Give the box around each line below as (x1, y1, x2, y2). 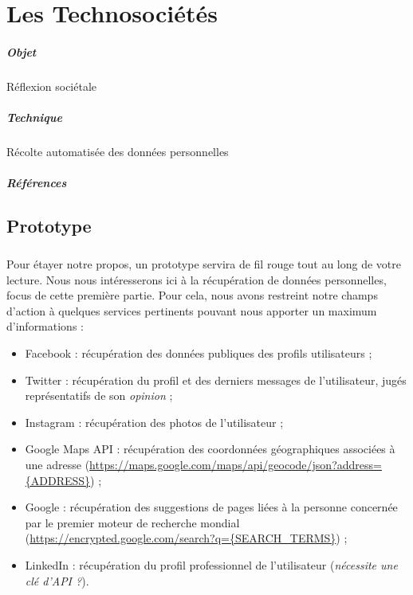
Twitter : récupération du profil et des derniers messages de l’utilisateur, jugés (25, 371, 407, 388)
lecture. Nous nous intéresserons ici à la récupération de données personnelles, (6, 271, 387, 288)
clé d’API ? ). (25, 572, 89, 589)
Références (6, 174, 67, 191)
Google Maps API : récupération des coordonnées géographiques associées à (25, 440, 395, 457)
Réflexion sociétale (6, 77, 97, 94)
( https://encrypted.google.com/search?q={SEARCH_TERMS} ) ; (25, 530, 348, 546)
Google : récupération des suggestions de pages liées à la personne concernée (25, 499, 398, 515)
